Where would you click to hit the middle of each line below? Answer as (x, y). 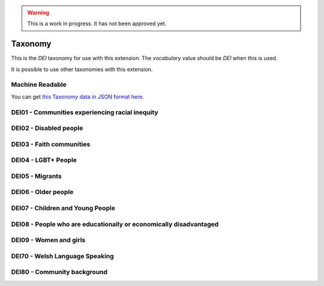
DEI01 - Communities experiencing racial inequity (85, 112)
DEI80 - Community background (59, 272)
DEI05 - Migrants (37, 176)
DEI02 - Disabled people (47, 128)
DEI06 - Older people (42, 192)
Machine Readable (39, 85)
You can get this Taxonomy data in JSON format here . (77, 97)
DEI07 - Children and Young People (63, 208)
